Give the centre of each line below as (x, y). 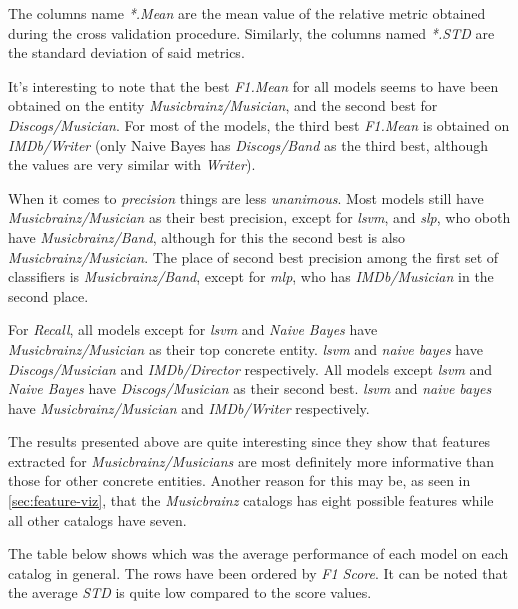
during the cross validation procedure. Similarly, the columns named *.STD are (251, 32)
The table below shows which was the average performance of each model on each (258, 553)
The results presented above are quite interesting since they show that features (249, 441)
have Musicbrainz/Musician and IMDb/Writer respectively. (189, 407)
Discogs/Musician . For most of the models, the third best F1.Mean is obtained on (259, 124)
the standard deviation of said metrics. (126, 52)
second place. (48, 295)
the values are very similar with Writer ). (132, 164)
